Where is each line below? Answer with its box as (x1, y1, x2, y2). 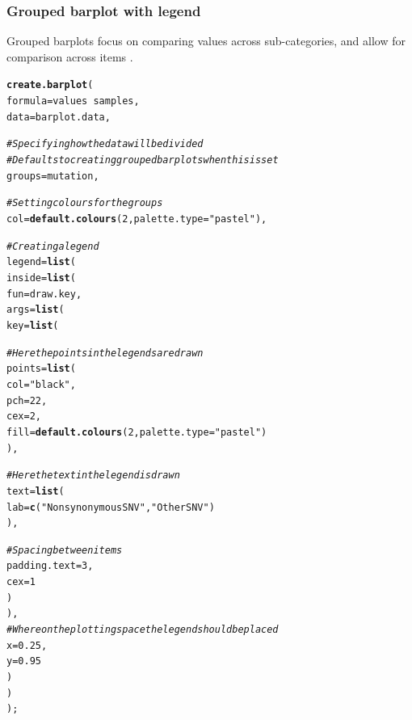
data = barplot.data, (6, 111, 111, 123)
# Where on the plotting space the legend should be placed (6, 624, 279, 636)
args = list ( (6, 304, 65, 316)
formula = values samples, (6, 95, 140, 107)
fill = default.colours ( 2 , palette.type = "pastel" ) (6, 426, 267, 438)
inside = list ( (6, 272, 76, 284)
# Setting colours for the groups (6, 197, 163, 209)
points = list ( (6, 363, 76, 375)
